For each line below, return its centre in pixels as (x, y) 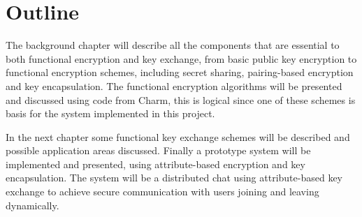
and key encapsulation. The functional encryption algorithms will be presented (174, 85)
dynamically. (32, 205)
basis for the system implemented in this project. (110, 113)
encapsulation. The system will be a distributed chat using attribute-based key (174, 178)
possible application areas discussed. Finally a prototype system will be (158, 150)
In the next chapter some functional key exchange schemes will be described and (178, 136)
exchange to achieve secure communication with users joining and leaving (162, 192)
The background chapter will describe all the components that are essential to (173, 45)
